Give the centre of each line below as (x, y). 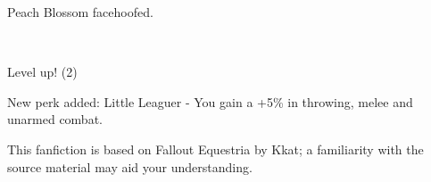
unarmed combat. (55, 119)
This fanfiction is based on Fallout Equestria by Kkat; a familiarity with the (215, 149)
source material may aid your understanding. (130, 166)
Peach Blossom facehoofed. (80, 12)
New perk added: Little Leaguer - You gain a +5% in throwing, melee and (210, 101)
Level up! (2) (42, 72)
